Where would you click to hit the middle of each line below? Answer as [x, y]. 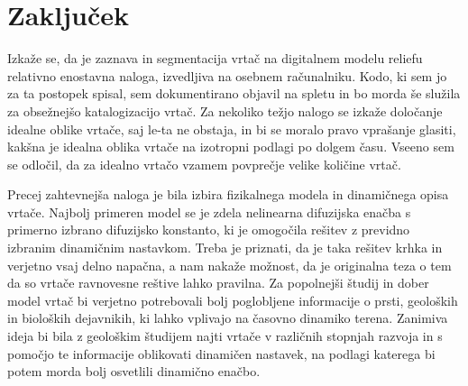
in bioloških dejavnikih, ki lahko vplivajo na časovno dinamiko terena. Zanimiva [228, 318]
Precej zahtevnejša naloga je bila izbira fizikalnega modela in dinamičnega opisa [228, 194]
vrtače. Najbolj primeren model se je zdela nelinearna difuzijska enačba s [209, 211]
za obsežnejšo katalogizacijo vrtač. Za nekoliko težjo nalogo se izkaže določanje [225, 110]
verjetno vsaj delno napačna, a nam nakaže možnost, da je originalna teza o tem [229, 265]
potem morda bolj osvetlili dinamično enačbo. [134, 371]
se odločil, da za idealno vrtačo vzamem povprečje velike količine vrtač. [204, 164]
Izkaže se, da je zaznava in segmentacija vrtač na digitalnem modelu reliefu [215, 58]
